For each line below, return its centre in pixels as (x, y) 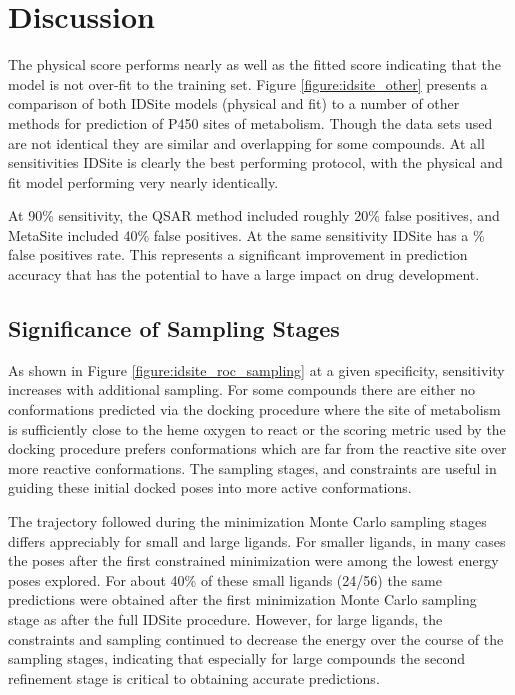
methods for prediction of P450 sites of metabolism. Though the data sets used (250, 122)
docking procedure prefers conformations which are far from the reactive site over (257, 448)
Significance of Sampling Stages (174, 328)
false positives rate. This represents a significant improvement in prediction (238, 254)
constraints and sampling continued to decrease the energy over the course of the (256, 638)
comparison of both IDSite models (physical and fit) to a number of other (234, 103)
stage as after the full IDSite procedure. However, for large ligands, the (225, 618)
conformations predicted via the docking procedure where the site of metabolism (254, 409)
